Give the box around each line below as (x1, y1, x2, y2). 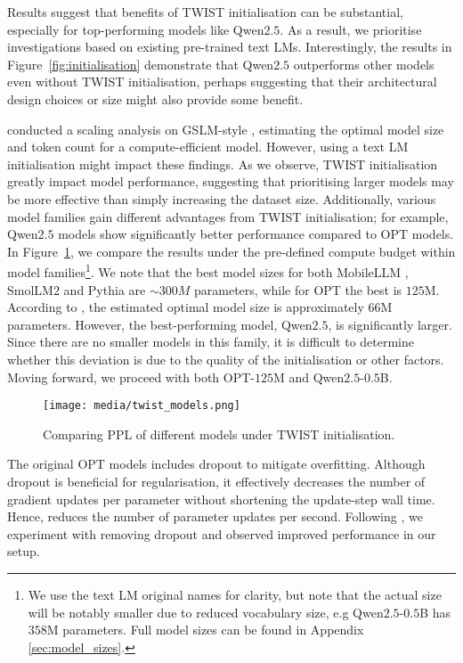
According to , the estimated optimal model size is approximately (7, 298, 364, 316)
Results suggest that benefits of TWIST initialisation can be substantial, (7, 3, 403, 20)
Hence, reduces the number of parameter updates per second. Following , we (7, 507, 423, 526)
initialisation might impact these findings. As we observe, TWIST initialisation (7, 154, 438, 173)
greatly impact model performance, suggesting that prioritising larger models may (7, 172, 454, 191)
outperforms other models (293, 54, 435, 73)
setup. (7, 542, 40, 561)
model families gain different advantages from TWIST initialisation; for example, (7, 207, 449, 225)
